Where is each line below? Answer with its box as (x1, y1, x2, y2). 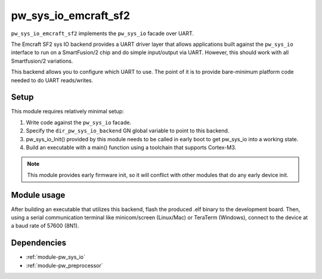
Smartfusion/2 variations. (11, 57, 73, 64)
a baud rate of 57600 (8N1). (11, 222, 79, 230)
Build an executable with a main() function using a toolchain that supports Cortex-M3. (26, 144, 237, 151)
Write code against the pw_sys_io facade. (26, 119, 131, 126)
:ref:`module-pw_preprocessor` (26, 262, 104, 269)
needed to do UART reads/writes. (11, 76, 94, 83)
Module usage (11, 190, 66, 200)
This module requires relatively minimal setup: (11, 108, 125, 115)
